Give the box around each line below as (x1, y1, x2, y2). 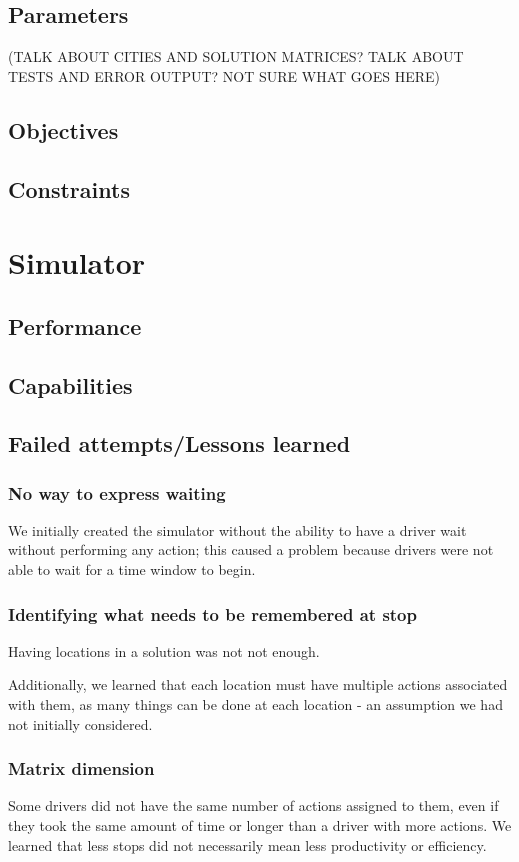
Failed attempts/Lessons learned (8, 428, 351, 459)
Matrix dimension (8, 756, 155, 781)
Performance (8, 310, 142, 341)
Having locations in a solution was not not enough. (8, 640, 320, 661)
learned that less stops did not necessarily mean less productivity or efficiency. (8, 834, 487, 855)
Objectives (8, 114, 119, 145)
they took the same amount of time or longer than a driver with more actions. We (8, 815, 512, 836)
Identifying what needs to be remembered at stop (8, 601, 417, 626)
